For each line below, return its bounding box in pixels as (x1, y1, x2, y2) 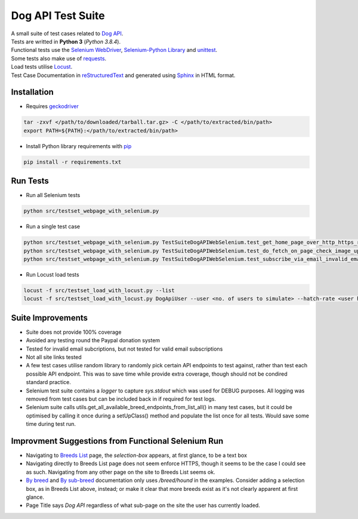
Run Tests (11, 176, 49, 186)
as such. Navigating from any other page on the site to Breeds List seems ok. (26, 468, 215, 475)
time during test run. (26, 420, 76, 428)
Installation (11, 87, 54, 97)
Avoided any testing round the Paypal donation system (26, 337, 161, 344)
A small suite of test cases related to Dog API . (11, 30, 124, 37)
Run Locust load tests (26, 271, 80, 278)
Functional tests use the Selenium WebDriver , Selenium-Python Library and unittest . (11, 47, 218, 54)
